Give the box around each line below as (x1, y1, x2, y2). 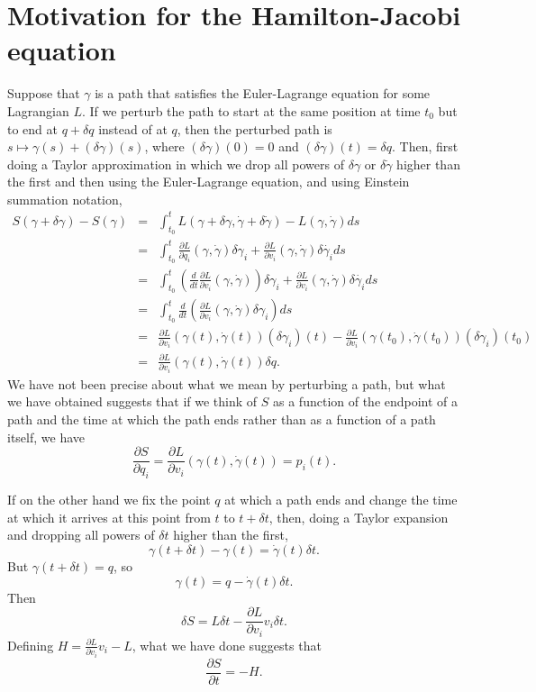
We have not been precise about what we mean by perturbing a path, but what (7, 374, 446, 393)
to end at (7, 119, 58, 138)
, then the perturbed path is (177, 119, 332, 138)
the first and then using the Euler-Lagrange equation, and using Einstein (7, 172, 410, 191)
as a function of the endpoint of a (273, 392, 459, 411)
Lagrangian (7, 101, 69, 120)
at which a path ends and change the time (224, 490, 458, 509)
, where (144, 137, 185, 156)
